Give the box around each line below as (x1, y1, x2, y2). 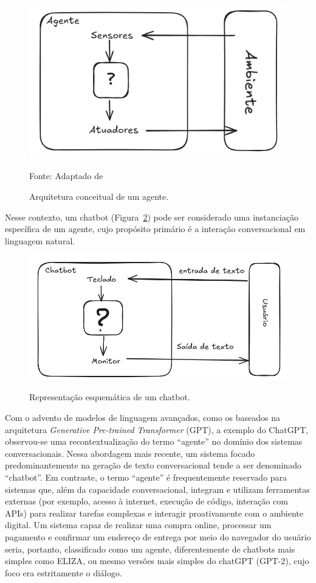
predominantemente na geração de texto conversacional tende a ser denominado (5, 459, 301, 472)
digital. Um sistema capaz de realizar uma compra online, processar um (5, 518, 272, 531)
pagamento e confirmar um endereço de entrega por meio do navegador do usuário (5, 530, 311, 543)
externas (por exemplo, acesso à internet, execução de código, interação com (5, 495, 288, 507)
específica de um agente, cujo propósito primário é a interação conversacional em (5, 222, 306, 235)
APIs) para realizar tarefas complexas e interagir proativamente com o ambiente (5, 506, 304, 519)
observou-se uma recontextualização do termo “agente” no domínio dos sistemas (5, 435, 303, 448)
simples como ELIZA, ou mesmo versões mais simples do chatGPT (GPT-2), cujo (5, 554, 309, 567)
